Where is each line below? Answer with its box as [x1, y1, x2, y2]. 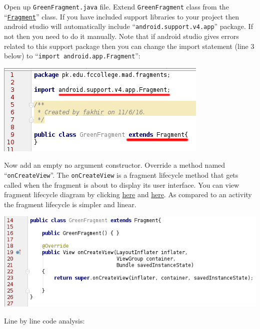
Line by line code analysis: [4, 315, 85, 326]
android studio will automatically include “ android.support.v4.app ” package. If [4, 21, 253, 31]
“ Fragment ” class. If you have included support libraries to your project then [4, 11, 239, 21]
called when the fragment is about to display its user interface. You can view [4, 179, 239, 190]
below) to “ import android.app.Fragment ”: [4, 50, 140, 61]
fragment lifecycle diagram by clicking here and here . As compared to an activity [4, 189, 252, 200]
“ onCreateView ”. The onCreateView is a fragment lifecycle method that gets [4, 170, 238, 180]
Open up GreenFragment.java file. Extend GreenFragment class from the [4, 1, 229, 11]
